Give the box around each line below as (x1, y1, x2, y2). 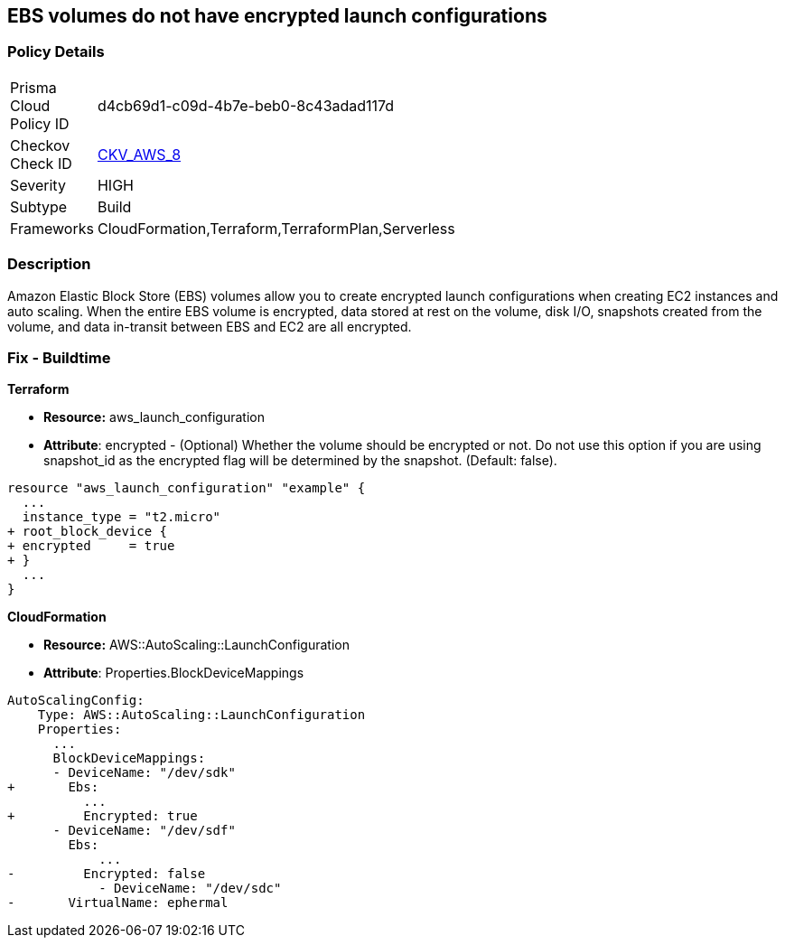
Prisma (10, 78, 57, 97)
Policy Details (7, 42, 105, 61)
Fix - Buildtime (7, 348, 111, 367)
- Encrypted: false (7, 866, 206, 882)
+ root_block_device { (7, 524, 168, 539)
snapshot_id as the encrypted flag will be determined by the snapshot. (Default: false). (43, 453, 557, 469)
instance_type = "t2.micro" (22, 510, 221, 525)
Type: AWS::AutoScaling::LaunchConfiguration (37, 707, 366, 723)
